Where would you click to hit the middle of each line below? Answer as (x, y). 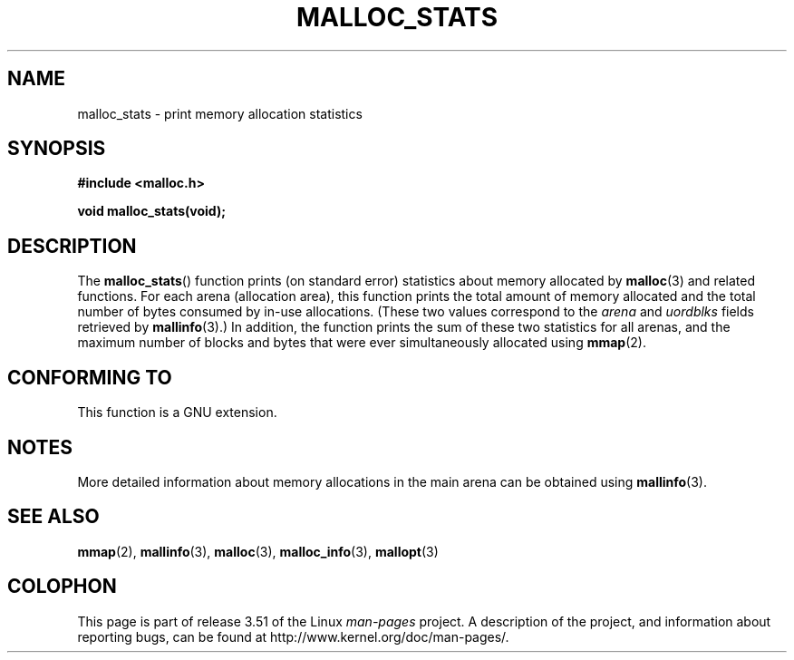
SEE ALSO (53, 517)
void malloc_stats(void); (152, 211)
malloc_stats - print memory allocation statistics (220, 113)
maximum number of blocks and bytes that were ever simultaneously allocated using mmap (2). (362, 343)
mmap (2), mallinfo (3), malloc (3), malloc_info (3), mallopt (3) (258, 551)
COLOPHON (62, 587)
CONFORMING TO (90, 377)
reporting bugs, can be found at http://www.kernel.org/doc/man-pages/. (293, 636)
